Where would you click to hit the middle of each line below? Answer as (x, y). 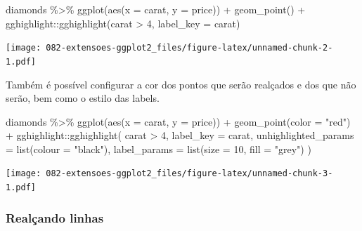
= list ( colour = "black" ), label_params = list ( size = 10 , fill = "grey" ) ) (159, 148)
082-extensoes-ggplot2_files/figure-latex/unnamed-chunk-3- (189, 174)
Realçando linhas (55, 217)
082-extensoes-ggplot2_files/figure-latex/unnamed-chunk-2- (189, 48)
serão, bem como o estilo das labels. (83, 98)
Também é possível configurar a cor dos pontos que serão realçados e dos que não (181, 84)
